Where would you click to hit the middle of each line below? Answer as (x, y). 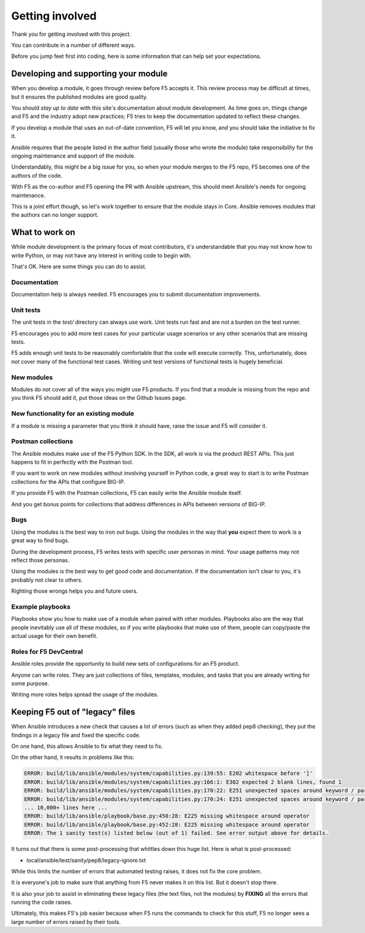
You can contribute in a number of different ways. (74, 45)
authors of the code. (37, 175)
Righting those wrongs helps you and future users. (75, 591)
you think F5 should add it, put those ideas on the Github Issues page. (99, 398)
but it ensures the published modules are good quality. (80, 97)
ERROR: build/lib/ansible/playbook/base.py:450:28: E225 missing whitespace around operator (167, 816)
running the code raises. (42, 902)
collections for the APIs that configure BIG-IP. (68, 481)
